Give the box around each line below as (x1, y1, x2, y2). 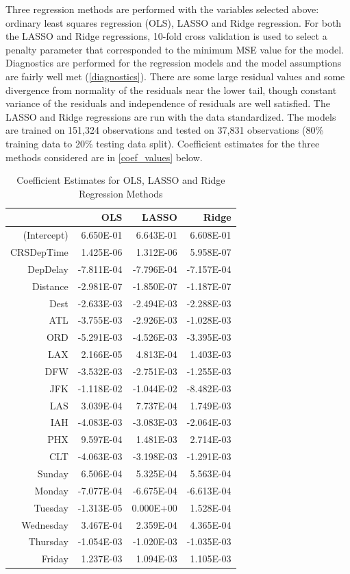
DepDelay (27, 261, 68, 276)
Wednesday (21, 517, 68, 531)
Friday (41, 551, 68, 566)
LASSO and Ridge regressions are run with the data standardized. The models (5, 109, 336, 123)
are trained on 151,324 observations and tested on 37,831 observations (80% (5, 123, 324, 137)
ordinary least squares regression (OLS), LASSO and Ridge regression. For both (5, 15, 342, 29)
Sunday (37, 466, 68, 480)
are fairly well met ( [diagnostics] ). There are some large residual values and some (5, 69, 345, 83)
